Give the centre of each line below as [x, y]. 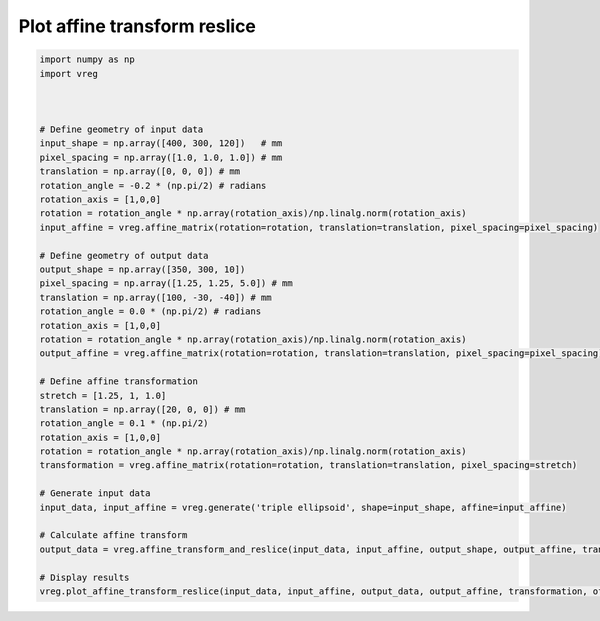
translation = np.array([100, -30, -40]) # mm [155, 297]
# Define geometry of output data [124, 255]
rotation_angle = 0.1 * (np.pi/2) [124, 423]
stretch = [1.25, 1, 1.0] [103, 395]
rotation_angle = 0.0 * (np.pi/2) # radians [150, 311]
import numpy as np [87, 59]
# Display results [84, 577]
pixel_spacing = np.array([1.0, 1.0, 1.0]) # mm [161, 157]
